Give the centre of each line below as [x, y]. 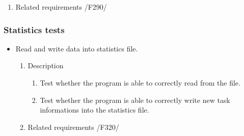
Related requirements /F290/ [61, 7]
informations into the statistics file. [94, 110]
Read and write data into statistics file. [77, 48]
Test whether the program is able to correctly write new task [135, 100]
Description [46, 65]
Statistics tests [34, 29]
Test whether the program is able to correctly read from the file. [140, 83]
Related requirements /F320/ [73, 127]
